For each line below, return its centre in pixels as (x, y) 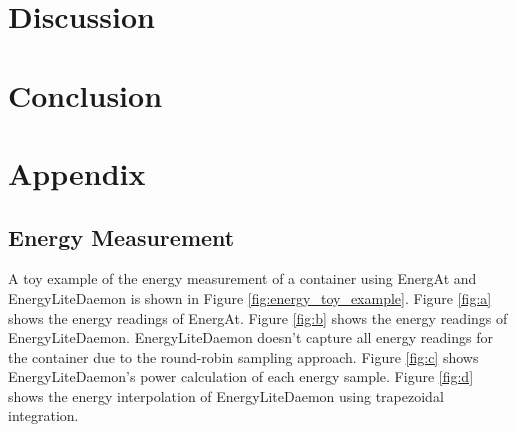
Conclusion (85, 94)
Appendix (77, 172)
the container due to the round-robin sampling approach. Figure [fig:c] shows (243, 356)
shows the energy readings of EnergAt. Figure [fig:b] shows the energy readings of (258, 317)
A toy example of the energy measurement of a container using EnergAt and (242, 278)
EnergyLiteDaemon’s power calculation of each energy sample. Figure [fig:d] (241, 376)
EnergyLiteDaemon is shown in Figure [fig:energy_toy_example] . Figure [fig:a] (250, 297)
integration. (43, 415)
